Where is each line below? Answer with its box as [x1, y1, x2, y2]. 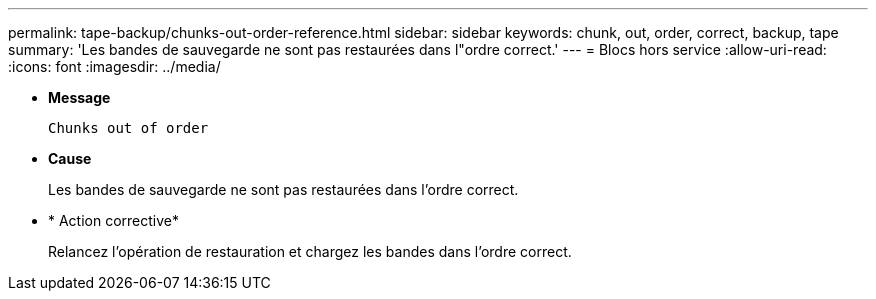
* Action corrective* [48, 212, 180, 229]
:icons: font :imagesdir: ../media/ [8, 58, 221, 75]
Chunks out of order [48, 120, 209, 136]
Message [48, 89, 111, 106]
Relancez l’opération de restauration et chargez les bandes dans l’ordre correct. [48, 243, 572, 260]
